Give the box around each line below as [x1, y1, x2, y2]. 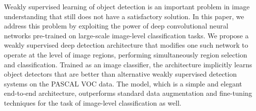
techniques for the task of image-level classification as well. [4, 97, 181, 108]
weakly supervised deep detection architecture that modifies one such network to [4, 40, 248, 50]
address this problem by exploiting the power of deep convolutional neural [4, 21, 228, 31]
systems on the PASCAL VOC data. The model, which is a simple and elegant [4, 78, 242, 88]
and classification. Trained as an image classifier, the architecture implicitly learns [4, 59, 252, 69]
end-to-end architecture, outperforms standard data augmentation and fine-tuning [4, 88, 253, 98]
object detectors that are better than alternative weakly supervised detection [4, 69, 237, 79]
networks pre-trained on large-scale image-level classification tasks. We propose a [4, 30, 249, 40]
